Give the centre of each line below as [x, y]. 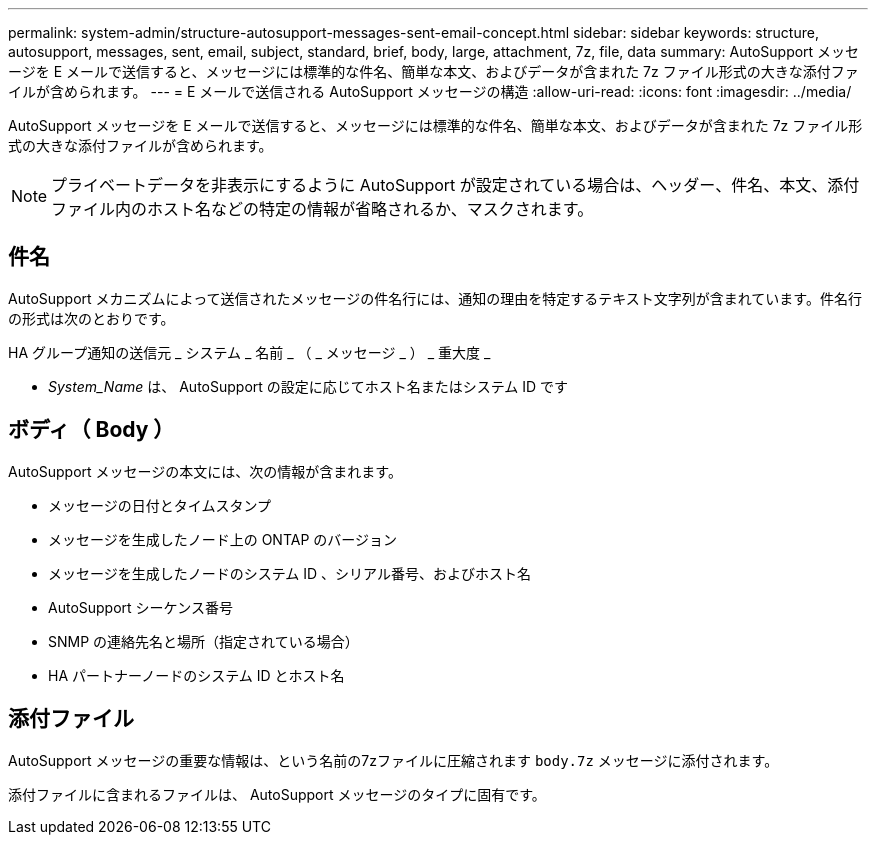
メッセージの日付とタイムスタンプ [160, 505]
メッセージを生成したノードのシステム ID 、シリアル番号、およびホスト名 [289, 573]
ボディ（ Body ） [91, 430]
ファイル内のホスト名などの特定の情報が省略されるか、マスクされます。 [322, 209]
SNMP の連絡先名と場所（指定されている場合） [203, 641]
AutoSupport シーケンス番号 [140, 607]
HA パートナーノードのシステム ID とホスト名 [196, 675]
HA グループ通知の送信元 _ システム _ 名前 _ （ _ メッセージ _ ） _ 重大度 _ [249, 352]
